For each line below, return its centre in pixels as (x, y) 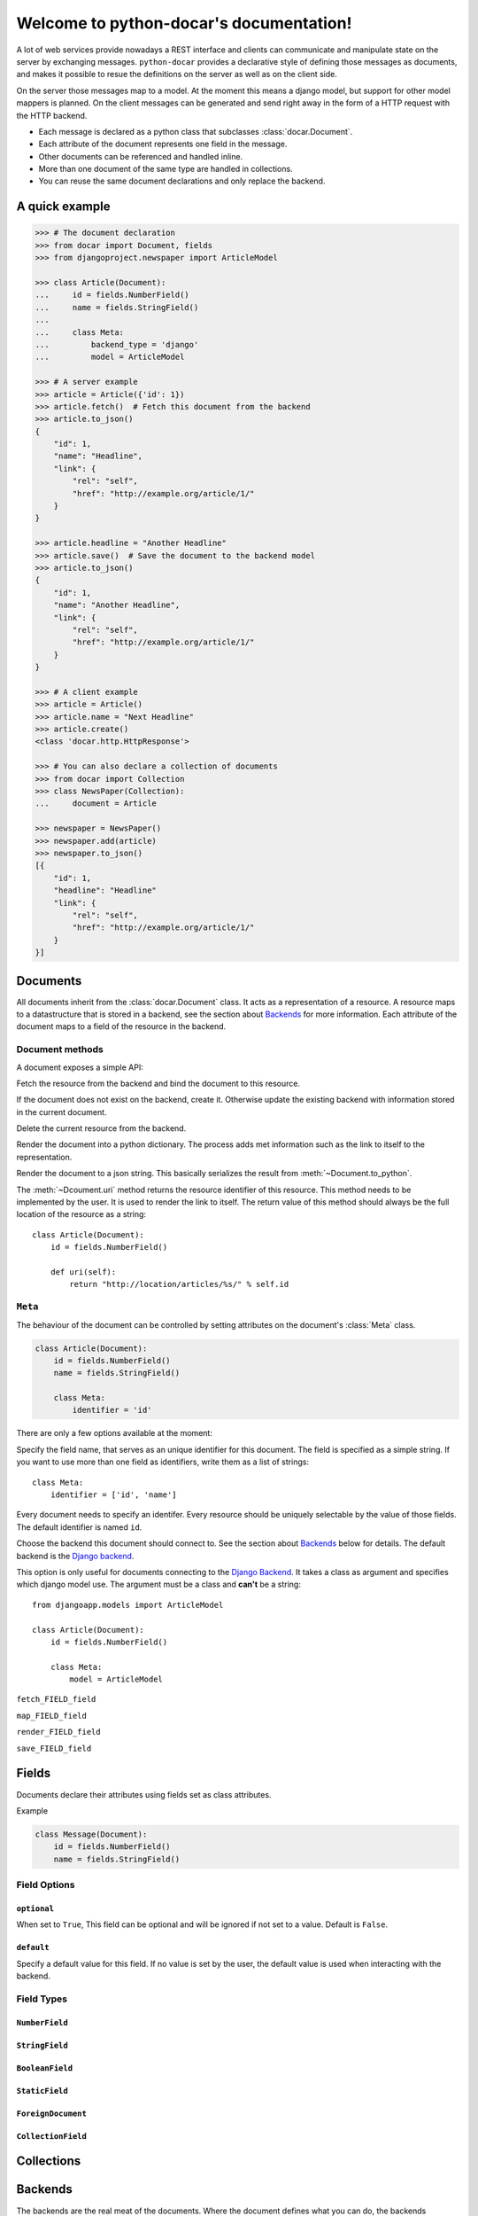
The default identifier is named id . (79, 1527)
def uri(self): (83, 1272)
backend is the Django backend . (75, 1556)
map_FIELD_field (52, 1716)
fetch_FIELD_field (56, 1699)
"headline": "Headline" (105, 890)
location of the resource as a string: (81, 1214)
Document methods (60, 1049)
